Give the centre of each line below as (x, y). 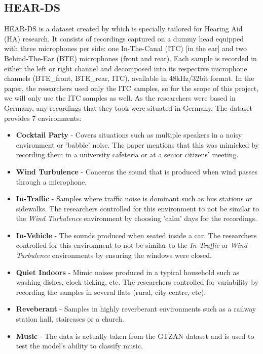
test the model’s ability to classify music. (79, 346)
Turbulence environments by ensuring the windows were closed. (114, 255)
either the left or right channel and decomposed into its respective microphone (126, 68)
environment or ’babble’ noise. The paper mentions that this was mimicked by (137, 144)
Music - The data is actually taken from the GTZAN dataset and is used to (135, 336)
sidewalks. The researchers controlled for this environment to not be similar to (138, 208)
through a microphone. (51, 181)
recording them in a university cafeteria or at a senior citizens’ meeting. (127, 154)
